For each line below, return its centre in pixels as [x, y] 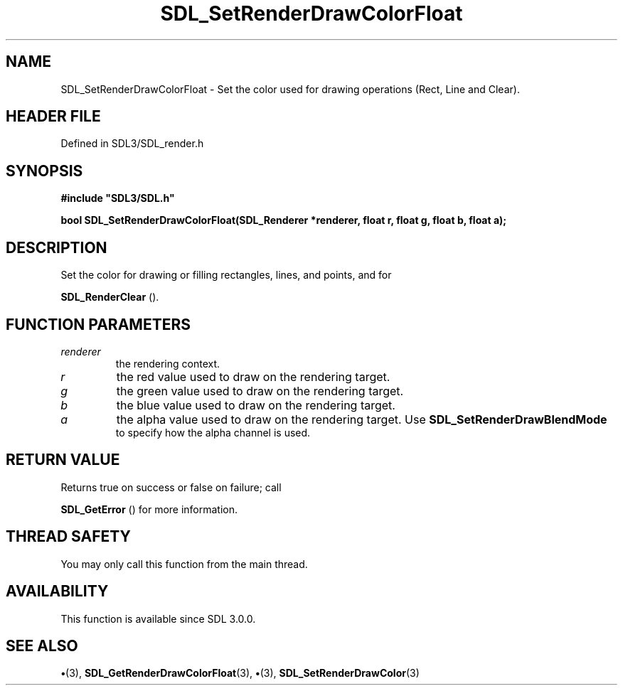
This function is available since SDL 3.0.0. [158, 618]
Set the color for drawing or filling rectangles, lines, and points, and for [226, 275]
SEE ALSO [42, 646]
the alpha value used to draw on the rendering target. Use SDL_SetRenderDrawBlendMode [362, 419]
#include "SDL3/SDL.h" [118, 198]
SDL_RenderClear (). [110, 297]
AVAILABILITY [57, 591]
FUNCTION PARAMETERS [98, 324]
